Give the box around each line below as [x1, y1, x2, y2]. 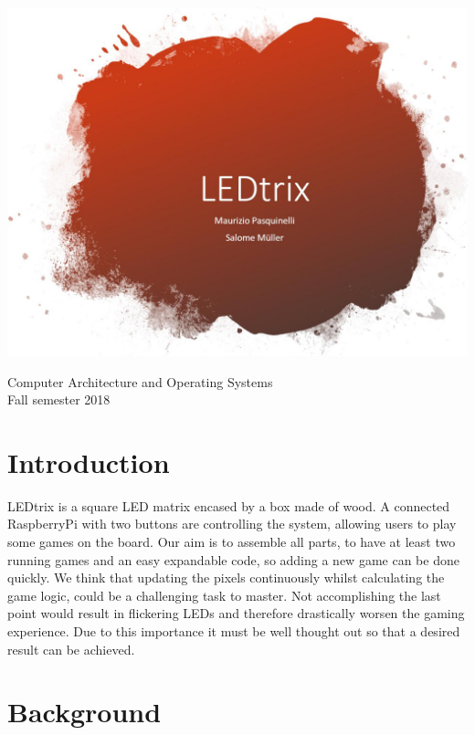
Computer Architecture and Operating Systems [7, 372, 273, 391]
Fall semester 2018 [7, 390, 111, 409]
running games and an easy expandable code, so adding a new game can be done [7, 550, 459, 569]
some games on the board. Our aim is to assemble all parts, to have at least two [7, 532, 456, 551]
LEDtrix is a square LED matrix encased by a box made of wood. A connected [7, 496, 450, 515]
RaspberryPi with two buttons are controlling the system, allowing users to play [7, 514, 457, 533]
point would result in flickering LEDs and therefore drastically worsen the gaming [7, 604, 465, 623]
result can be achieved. [7, 639, 135, 658]
